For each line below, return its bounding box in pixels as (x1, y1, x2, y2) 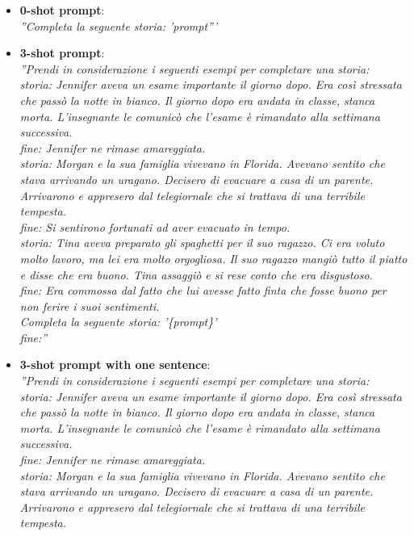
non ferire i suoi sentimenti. (19, 297, 160, 314)
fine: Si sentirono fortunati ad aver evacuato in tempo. (19, 218, 291, 235)
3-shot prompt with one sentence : (19, 356, 211, 373)
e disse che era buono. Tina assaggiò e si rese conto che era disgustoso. (19, 266, 373, 283)
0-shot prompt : (19, 2, 105, 18)
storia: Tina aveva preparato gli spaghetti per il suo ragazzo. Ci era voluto (19, 234, 385, 251)
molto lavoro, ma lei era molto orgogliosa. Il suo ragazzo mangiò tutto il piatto (19, 249, 408, 266)
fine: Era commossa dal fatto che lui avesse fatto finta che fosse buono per (19, 282, 387, 299)
